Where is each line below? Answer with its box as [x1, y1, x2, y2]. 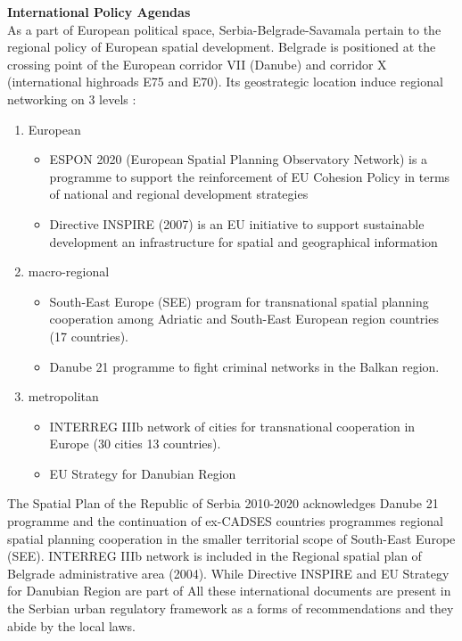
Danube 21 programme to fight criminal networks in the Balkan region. [49, 357, 440, 375]
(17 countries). [49, 326, 128, 345]
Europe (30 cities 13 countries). [49, 434, 221, 453]
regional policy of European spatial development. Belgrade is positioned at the [7, 37, 436, 56]
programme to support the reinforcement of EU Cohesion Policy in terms [49, 167, 450, 185]
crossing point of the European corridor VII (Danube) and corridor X [7, 54, 387, 73]
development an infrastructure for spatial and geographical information [49, 232, 438, 251]
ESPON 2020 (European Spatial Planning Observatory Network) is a [49, 150, 428, 168]
